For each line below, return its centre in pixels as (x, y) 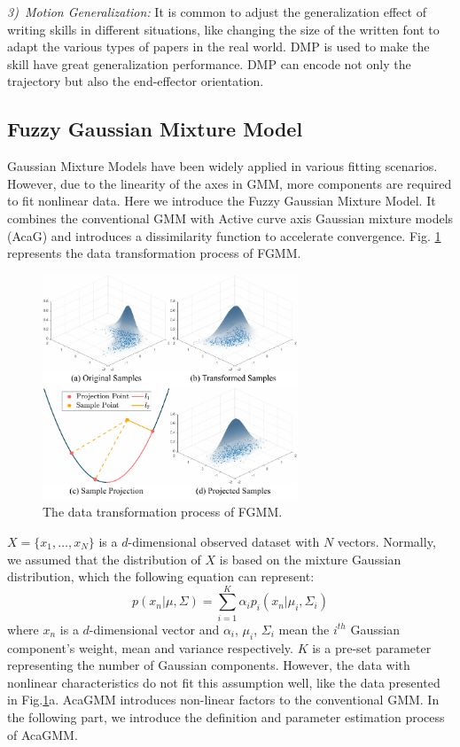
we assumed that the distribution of (104, 559)
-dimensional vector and (154, 629)
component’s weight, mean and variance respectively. (150, 647)
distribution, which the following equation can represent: (161, 576)
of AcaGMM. (43, 734)
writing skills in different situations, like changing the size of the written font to (223, 29)
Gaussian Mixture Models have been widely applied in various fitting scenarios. (222, 166)
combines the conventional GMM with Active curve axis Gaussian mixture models (230, 218)
